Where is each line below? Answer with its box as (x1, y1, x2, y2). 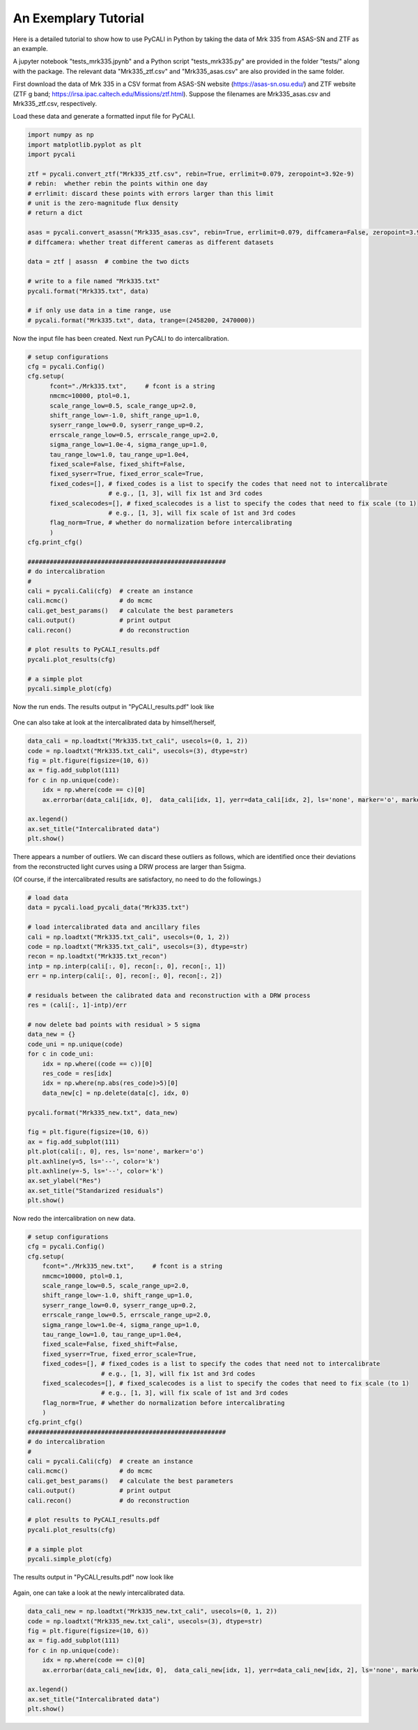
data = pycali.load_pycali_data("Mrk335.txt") (27, 904, 189, 911)
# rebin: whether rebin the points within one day (27, 180, 208, 188)
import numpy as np (27, 131, 94, 139)
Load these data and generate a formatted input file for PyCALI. (13, 112, 195, 121)
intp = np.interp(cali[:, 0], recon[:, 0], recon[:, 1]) (27, 962, 226, 970)
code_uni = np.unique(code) (27, 1040, 123, 1048)
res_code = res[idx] (42, 1069, 113, 1077)
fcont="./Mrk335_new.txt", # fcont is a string (42, 1262, 223, 1270)
